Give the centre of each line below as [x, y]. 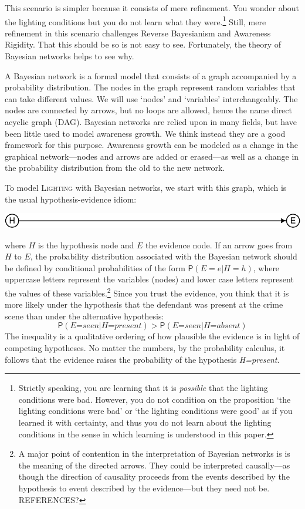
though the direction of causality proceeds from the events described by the [154, 476]
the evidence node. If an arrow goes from [219, 245]
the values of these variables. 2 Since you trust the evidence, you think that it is [147, 292]
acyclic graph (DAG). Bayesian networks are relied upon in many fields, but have [151, 122]
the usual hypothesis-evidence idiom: [71, 199]
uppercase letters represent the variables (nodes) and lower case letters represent [149, 279]
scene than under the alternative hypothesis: [84, 316]
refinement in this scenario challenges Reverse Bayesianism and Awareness [138, 33]
